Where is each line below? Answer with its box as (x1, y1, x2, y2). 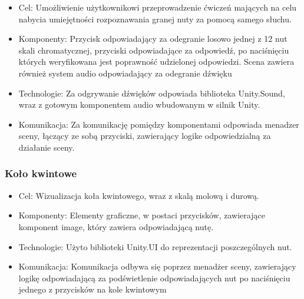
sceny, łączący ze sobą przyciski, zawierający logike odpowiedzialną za (18, 129, 271, 142)
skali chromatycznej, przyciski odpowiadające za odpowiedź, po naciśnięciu (18, 44, 289, 56)
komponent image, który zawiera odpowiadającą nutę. (18, 220, 214, 232)
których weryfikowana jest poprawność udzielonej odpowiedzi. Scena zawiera (18, 55, 295, 68)
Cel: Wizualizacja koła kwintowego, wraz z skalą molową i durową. (18, 189, 259, 201)
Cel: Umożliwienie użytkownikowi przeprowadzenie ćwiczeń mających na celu (18, 1, 297, 13)
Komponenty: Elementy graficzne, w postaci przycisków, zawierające (18, 209, 265, 221)
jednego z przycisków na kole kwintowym (18, 283, 167, 295)
